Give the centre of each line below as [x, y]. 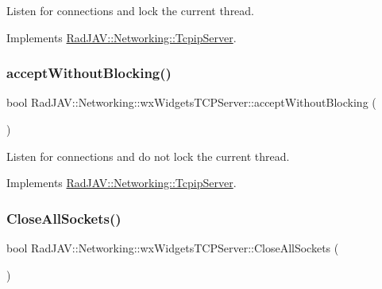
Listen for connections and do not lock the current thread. [148, 156]
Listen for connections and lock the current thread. [131, 10]
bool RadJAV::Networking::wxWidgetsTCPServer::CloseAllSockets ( [173, 248]
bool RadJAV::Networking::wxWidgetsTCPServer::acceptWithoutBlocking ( [191, 102]
